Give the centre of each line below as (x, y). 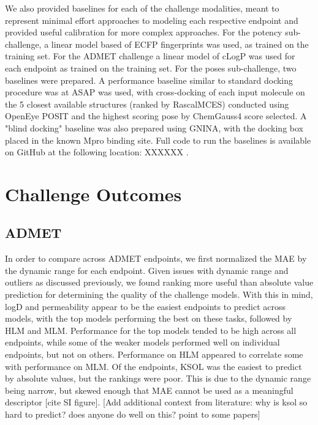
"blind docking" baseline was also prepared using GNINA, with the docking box (154, 127)
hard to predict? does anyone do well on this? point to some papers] (133, 414)
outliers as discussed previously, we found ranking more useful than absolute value (159, 282)
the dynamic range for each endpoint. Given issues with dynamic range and (147, 270)
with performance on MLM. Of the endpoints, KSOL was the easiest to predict (153, 366)
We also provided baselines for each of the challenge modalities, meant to (142, 8)
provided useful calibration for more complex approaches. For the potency (144, 32)
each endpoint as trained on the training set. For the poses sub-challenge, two (151, 68)
